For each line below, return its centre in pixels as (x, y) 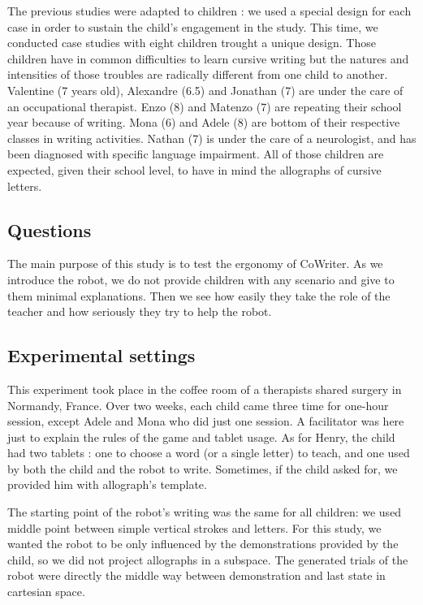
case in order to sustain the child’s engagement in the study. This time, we (193, 26)
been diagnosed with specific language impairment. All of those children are (196, 154)
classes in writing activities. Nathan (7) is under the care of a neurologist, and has (212, 138)
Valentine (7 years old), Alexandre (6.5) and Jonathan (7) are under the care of (205, 90)
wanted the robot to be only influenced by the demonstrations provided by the (203, 544)
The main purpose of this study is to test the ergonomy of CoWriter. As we (195, 264)
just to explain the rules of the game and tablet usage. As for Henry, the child (201, 436)
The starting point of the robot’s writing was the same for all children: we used (205, 512)
